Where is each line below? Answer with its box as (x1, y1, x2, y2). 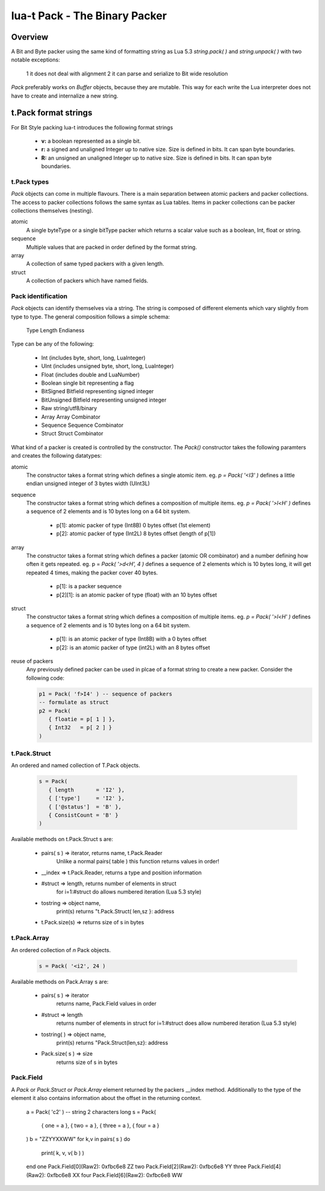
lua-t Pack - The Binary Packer (11, 9, 167, 22)
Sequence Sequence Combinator (41, 421, 124, 429)
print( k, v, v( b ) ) (41, 1149, 84, 1156)
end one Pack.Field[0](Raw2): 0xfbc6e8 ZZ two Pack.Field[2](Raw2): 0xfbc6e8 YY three (26, 1163, 247, 1171)
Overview (11, 32, 49, 42)
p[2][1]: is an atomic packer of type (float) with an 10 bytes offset (56, 591, 217, 599)
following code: (26, 674, 64, 682)
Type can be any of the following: (11, 340, 94, 347)
